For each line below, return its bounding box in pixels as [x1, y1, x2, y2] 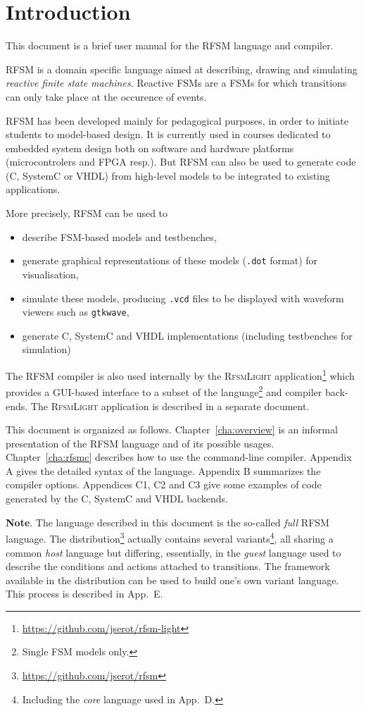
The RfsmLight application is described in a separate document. [30, 398, 310, 413]
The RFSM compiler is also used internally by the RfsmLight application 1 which [6, 366, 355, 383]
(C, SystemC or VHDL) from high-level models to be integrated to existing [6, 168, 330, 183]
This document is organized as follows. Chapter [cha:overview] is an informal [6, 422, 338, 437]
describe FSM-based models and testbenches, [22, 229, 217, 244]
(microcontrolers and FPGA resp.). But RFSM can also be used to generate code [6, 154, 356, 169]
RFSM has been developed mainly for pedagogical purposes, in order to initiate [6, 113, 348, 128]
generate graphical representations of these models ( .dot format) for [22, 253, 318, 268]
